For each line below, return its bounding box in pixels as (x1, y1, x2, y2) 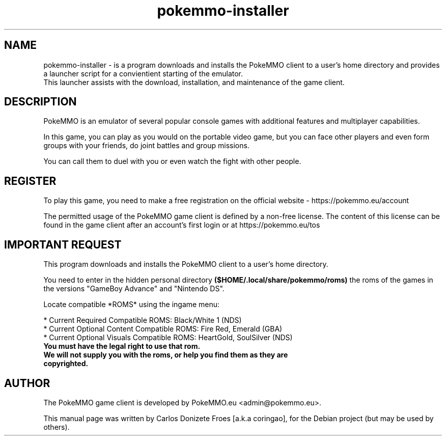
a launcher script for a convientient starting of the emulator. (43, 69, 243, 78)
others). (43, 422, 70, 431)
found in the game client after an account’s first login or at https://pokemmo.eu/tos (43, 221, 320, 230)
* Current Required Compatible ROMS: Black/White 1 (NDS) (43, 316, 242, 325)
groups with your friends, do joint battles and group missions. (43, 141, 249, 150)
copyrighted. (43, 359, 89, 368)
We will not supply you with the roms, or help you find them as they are (43, 350, 288, 360)
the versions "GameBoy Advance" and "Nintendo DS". (43, 284, 225, 293)
